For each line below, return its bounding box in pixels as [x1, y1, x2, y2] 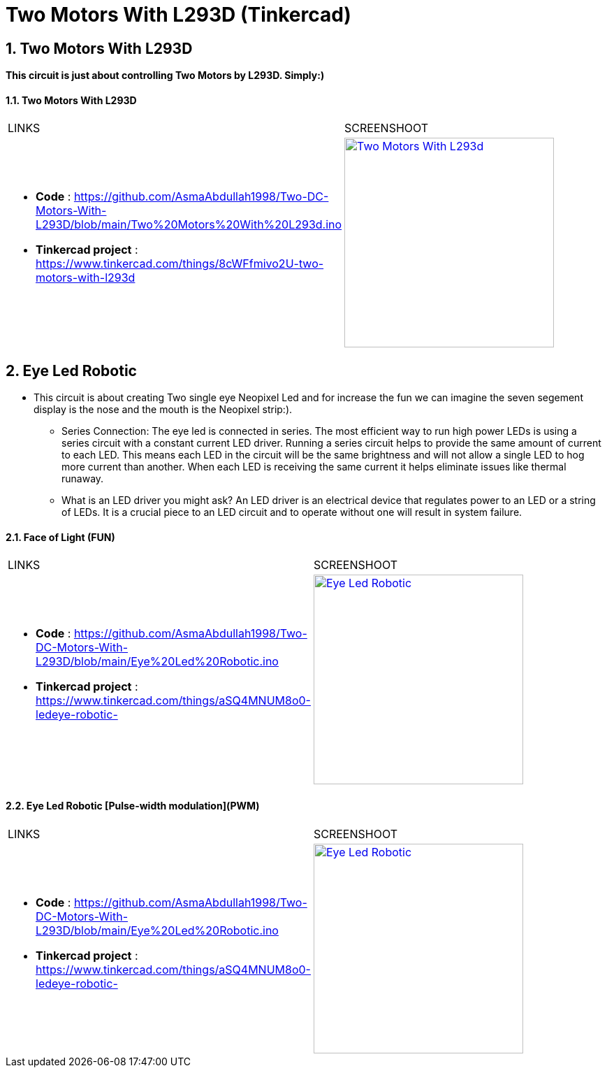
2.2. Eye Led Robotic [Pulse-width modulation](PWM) [6, 800, 260, 812]
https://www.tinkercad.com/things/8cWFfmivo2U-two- [36, 257, 324, 271]
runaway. [61, 473, 104, 485]
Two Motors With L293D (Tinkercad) [6, 3, 351, 27]
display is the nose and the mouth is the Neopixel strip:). [34, 403, 293, 416]
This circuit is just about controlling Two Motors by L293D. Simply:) [6, 69, 325, 82]
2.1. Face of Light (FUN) [6, 531, 115, 543]
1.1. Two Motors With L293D [6, 94, 137, 106]
